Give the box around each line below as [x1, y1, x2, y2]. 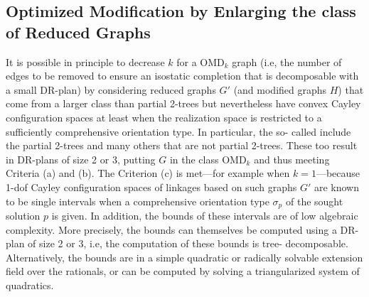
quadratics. [6, 277, 54, 292]
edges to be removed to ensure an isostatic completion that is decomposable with [6, 68, 359, 83]
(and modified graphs [233, 82, 327, 97]
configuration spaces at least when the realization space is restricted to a [6, 109, 322, 124]
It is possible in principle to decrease [6, 54, 165, 69]
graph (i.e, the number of [232, 54, 342, 69]
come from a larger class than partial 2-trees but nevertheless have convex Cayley [6, 96, 361, 111]
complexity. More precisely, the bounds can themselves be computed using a [6, 222, 337, 237]
